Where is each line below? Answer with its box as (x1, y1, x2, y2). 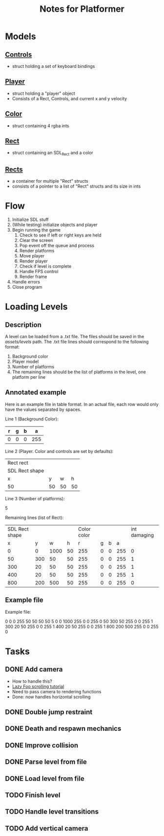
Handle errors (12, 279, 41, 284)
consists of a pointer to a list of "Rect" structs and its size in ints (12, 183, 141, 189)
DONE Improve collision (5, 741, 79, 750)
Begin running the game (12, 227, 61, 233)
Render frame (19, 274, 47, 279)
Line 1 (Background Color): (5, 416, 59, 422)
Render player (19, 258, 48, 264)
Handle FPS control (19, 268, 59, 274)
